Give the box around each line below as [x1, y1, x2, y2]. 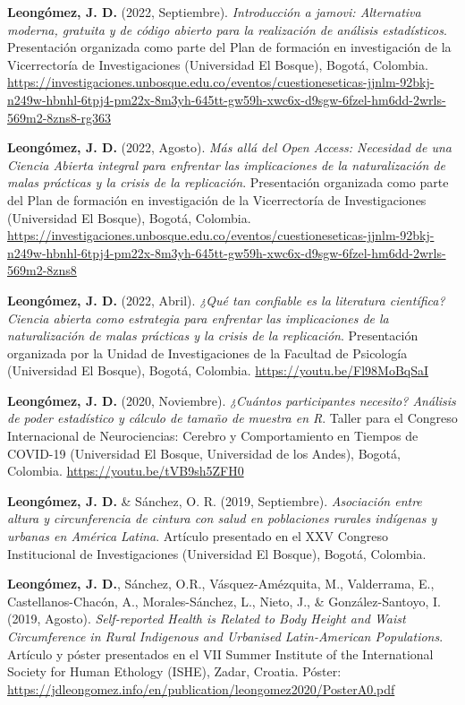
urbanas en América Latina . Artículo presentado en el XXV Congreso [7, 527, 388, 546]
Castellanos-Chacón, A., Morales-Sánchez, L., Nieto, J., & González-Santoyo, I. [7, 591, 441, 610]
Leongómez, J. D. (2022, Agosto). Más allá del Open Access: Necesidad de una [7, 138, 452, 157]
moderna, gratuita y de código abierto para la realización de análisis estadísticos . [7, 20, 447, 39]
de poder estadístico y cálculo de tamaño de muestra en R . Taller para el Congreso [7, 408, 458, 427]
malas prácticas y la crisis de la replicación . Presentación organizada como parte [7, 173, 449, 192]
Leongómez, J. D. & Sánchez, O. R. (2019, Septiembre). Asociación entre [7, 491, 422, 510]
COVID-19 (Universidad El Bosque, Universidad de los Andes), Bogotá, [7, 443, 401, 462]
